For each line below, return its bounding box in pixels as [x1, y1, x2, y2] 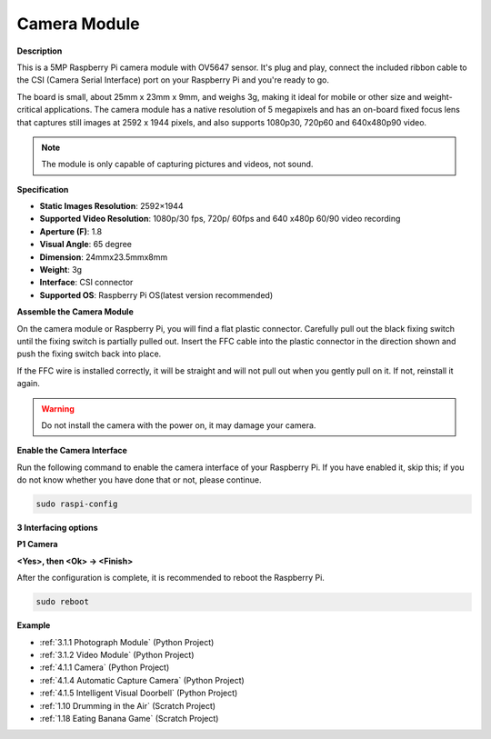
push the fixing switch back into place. [16, 348, 162, 359]
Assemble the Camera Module [16, 306, 134, 317]
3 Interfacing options [16, 523, 99, 534]
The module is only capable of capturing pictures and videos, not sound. [41, 159, 314, 170]
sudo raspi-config [35, 499, 118, 509]
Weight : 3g [39, 265, 82, 275]
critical [16, 105, 43, 115]
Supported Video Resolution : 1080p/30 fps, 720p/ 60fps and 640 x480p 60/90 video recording [39, 214, 401, 225]
